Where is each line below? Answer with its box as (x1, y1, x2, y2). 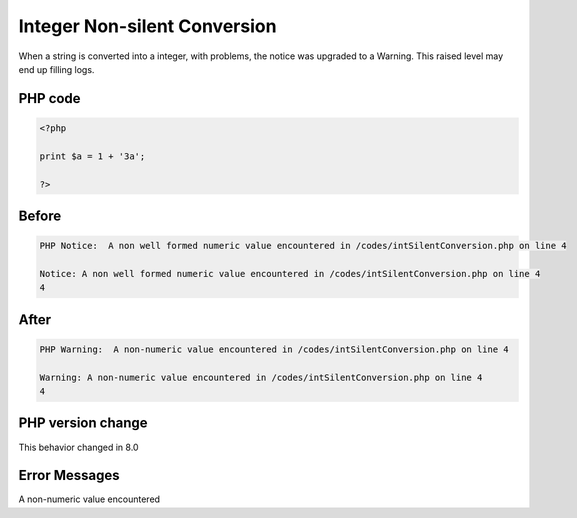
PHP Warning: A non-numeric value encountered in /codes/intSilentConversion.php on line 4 (39, 343, 509, 355)
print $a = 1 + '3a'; (39, 150, 146, 162)
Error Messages (18, 467, 120, 484)
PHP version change (18, 415, 149, 432)
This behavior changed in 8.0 (18, 441, 139, 453)
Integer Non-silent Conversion (18, 15, 277, 37)
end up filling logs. (18, 63, 95, 75)
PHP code (18, 90, 81, 107)
